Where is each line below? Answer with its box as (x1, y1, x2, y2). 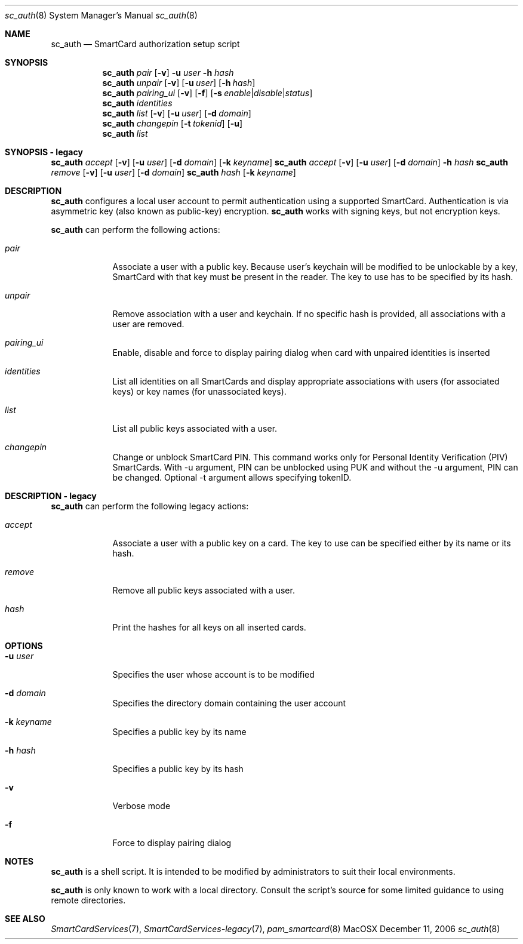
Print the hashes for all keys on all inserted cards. (112, 622, 306, 632)
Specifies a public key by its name (112, 727, 247, 737)
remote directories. (51, 895, 126, 905)
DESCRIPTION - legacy (5, 491, 97, 501)
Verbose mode (112, 801, 171, 811)
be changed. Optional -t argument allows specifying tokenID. (112, 472, 352, 482)
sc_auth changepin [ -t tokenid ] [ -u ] (102, 118, 242, 128)
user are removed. (112, 319, 184, 329)
